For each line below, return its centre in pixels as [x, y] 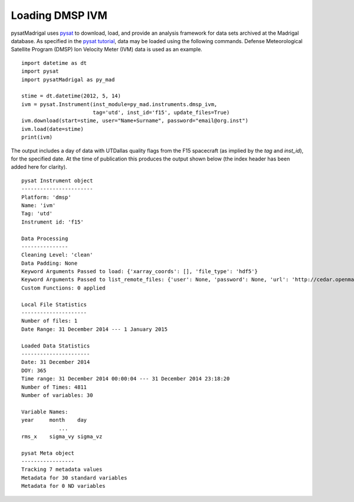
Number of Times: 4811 [54, 387]
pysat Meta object [48, 453]
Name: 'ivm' [39, 205]
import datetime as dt [54, 63]
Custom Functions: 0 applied [63, 288]
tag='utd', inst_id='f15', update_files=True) [161, 113]
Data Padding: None [50, 263]
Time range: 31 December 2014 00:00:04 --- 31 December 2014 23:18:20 [126, 379]
